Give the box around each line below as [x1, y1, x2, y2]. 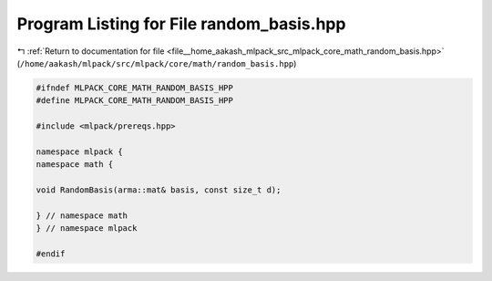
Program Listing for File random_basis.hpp [16, 14, 346, 34]
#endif [36, 249, 66, 259]
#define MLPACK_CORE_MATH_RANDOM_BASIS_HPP [36, 96, 234, 106]
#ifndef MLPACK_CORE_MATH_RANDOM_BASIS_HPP [36, 82, 234, 93]
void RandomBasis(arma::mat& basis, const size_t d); [36, 185, 282, 195]
